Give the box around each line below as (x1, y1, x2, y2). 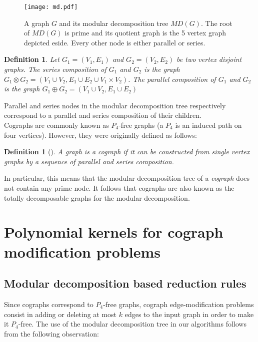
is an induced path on (175, 120, 242, 130)
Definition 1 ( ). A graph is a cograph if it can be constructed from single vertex (4, 146, 250, 157)
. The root (200, 17, 232, 28)
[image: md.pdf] (24, 3, 78, 10)
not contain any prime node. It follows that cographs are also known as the (4, 182, 234, 193)
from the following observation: (4, 328, 99, 339)
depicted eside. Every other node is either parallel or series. (24, 37, 205, 47)
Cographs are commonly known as (4, 120, 109, 130)
